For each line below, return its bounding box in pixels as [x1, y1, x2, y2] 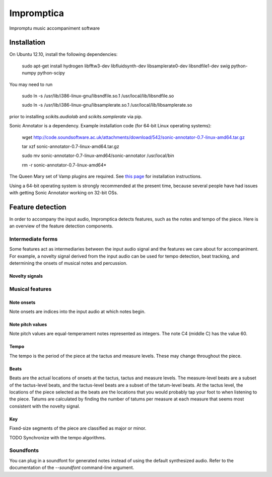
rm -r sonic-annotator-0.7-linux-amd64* [22, 162, 107, 168]
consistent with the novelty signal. [9, 403, 81, 409]
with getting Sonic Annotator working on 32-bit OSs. [9, 189, 118, 196]
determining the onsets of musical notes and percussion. [9, 260, 128, 266]
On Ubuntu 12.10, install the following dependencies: [9, 51, 118, 57]
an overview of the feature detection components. [9, 223, 113, 229]
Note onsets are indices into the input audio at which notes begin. [9, 308, 146, 314]
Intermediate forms [9, 235, 58, 243]
